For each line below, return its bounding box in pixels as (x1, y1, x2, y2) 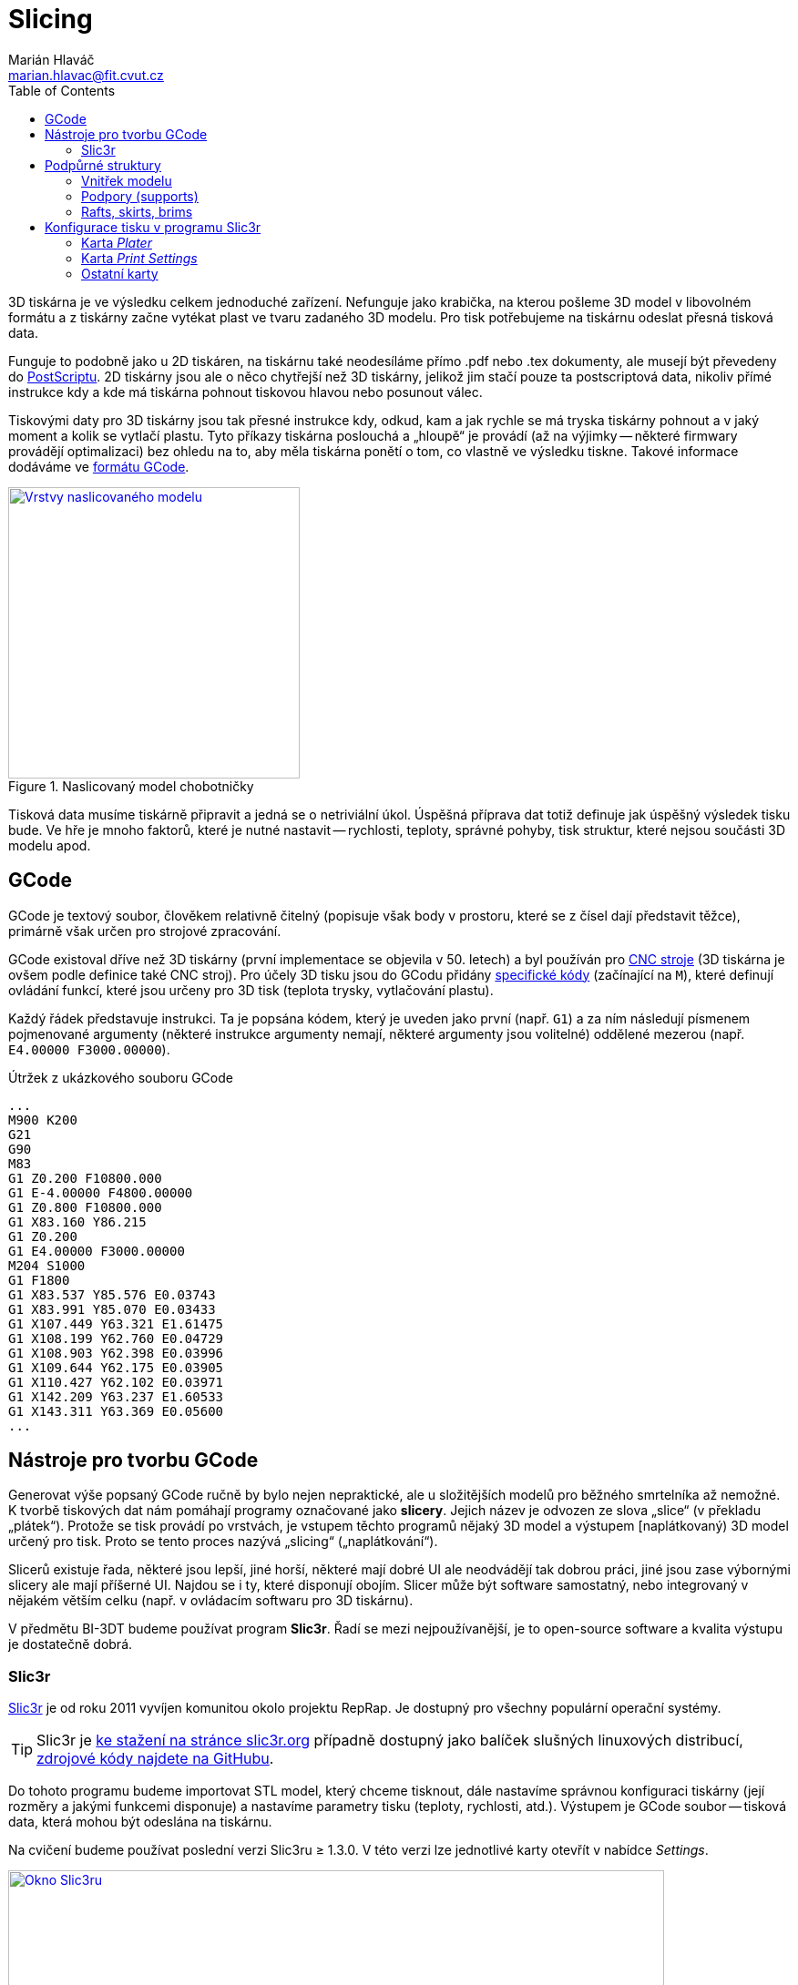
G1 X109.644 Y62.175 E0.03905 (8, 1359, 224, 1375)
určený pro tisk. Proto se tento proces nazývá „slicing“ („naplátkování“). (8, 1533, 438, 1550)
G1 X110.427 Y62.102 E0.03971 (8, 1374, 224, 1389)
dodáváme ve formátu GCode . (8, 458, 189, 474)
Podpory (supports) (81, 188, 199, 204)
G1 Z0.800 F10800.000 (8, 1199, 162, 1215)
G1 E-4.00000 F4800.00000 (8, 1185, 193, 1200)
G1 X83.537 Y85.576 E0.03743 (8, 1287, 216, 1302)
